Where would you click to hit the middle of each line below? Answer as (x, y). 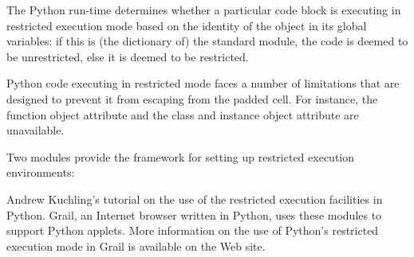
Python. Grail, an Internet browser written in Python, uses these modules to (194, 214)
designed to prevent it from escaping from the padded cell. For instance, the (192, 98)
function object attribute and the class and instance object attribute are (183, 114)
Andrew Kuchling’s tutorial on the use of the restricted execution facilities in (195, 199)
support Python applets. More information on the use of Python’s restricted (193, 230)
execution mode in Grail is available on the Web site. (136, 245)
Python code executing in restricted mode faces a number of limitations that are (203, 83)
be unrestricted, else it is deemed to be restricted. (128, 56)
